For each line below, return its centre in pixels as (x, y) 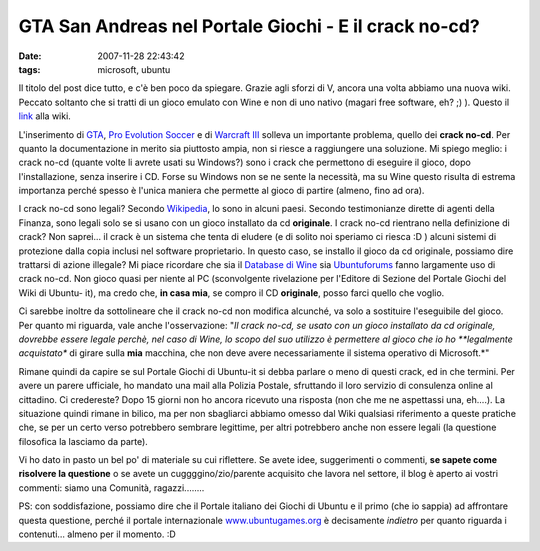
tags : (29, 69)
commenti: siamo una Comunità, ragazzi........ (111, 487)
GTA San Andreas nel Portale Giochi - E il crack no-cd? (249, 26)
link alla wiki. (45, 116)
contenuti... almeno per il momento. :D (97, 534)
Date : (30, 56)
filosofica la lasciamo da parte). (83, 441)
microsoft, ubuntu (134, 69)
